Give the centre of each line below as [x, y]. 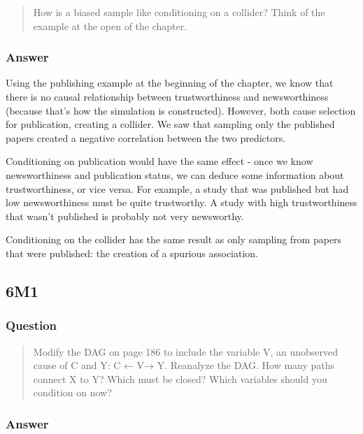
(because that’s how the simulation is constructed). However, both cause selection [181, 110]
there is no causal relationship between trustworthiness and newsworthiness [167, 96]
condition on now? [72, 392]
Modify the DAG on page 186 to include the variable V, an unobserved [186, 351]
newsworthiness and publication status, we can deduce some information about [175, 174]
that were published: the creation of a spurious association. [132, 253]
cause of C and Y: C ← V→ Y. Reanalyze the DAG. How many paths [184, 365]
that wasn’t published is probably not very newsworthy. [125, 216]
